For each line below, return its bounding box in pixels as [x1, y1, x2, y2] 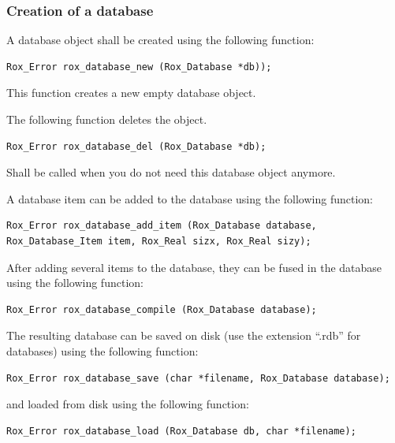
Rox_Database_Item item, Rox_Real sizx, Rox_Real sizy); [6, 235, 311, 247]
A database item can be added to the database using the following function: [6, 190, 373, 207]
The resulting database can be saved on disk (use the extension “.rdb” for [6, 327, 361, 344]
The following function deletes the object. [6, 111, 207, 127]
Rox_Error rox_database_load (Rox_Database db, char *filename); [6, 425, 356, 437]
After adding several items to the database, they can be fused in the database [6, 259, 382, 275]
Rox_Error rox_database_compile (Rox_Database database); [6, 303, 317, 315]
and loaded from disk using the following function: [6, 396, 249, 412]
